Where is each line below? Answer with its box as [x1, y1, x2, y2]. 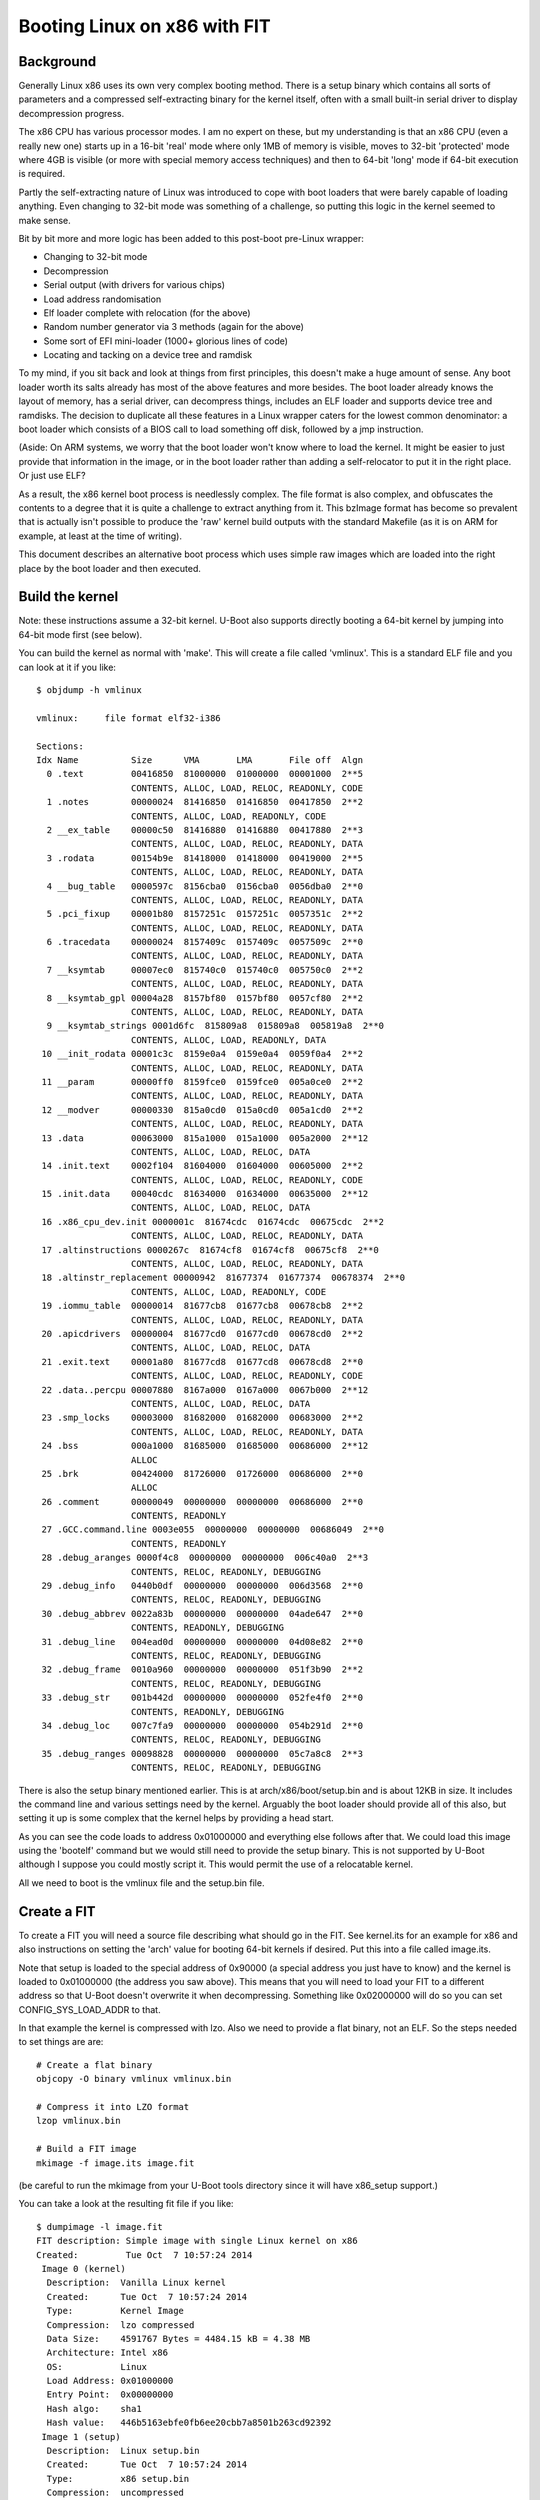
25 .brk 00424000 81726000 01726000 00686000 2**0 [41, 1468, 364, 1479]
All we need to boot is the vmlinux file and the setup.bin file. [18, 1876, 265, 1889]
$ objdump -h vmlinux [36, 685, 142, 696]
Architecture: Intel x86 [46, 2347, 169, 2359]
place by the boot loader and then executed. [18, 562, 202, 574]
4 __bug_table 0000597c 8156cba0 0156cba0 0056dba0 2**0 [46, 880, 364, 892]
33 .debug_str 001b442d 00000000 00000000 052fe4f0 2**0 [41, 1692, 364, 1704]
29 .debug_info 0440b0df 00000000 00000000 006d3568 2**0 [41, 1580, 364, 1592]
